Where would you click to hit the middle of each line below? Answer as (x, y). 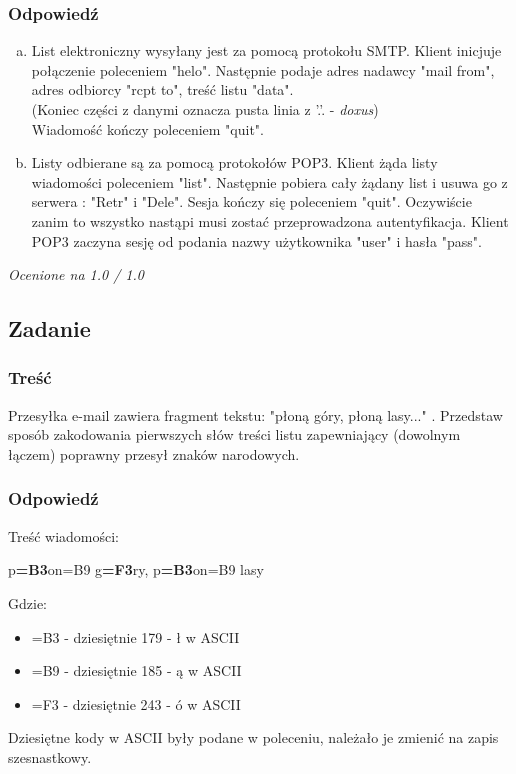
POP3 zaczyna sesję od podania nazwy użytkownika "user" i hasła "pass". (256, 240)
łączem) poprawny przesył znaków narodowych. (154, 453)
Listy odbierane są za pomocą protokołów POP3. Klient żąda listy (234, 162)
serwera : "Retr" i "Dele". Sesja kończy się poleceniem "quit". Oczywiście (251, 201)
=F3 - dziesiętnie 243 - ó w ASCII (136, 703)
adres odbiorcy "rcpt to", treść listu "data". (162, 89)
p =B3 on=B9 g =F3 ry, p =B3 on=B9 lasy (136, 569)
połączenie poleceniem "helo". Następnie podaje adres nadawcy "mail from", (263, 69)
